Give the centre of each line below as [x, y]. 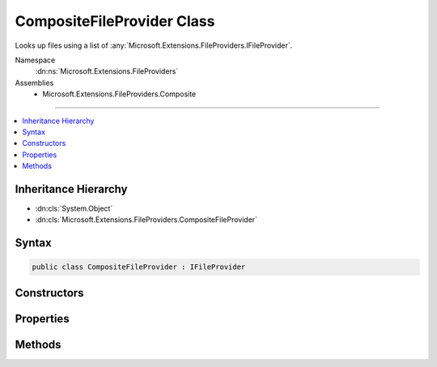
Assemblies [34, 83]
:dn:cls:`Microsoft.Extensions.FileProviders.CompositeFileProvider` [146, 220]
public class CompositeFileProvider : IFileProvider [139, 267]
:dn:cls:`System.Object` [74, 208]
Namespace [35, 60]
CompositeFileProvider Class [115, 21]
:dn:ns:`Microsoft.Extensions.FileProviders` [107, 71]
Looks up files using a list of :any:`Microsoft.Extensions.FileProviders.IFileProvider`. [154, 45]
